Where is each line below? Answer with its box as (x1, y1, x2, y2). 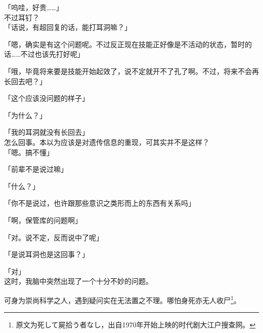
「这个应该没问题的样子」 (4, 93, 89, 103)
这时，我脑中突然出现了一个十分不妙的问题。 (4, 276, 153, 286)
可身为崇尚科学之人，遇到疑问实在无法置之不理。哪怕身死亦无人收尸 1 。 (4, 293, 241, 305)
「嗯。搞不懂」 (4, 146, 54, 157)
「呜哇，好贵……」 (4, 2, 63, 12)
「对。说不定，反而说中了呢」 (4, 232, 103, 242)
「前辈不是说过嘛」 (4, 164, 68, 174)
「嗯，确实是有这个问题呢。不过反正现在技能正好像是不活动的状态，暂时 (4, 39, 245, 49)
